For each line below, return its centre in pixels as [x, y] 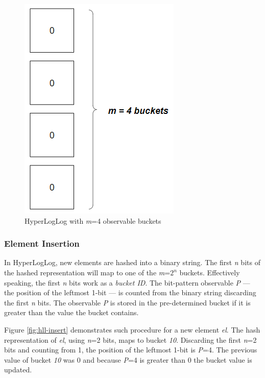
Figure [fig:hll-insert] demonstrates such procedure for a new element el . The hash [132, 329]
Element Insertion [42, 243]
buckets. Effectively [210, 272]
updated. [18, 370]
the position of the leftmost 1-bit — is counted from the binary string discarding [130, 292]
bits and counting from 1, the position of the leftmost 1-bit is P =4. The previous [131, 350]
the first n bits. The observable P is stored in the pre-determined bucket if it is [127, 302]
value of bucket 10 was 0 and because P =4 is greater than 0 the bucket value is [128, 359]
